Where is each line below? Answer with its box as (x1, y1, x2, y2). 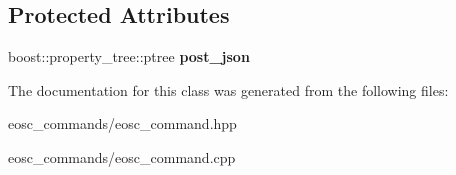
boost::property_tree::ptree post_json (8, 46, 250, 67)
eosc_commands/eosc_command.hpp (8, 113, 237, 134)
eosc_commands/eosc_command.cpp (8, 146, 236, 167)
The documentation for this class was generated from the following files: (8, 79, 449, 100)
